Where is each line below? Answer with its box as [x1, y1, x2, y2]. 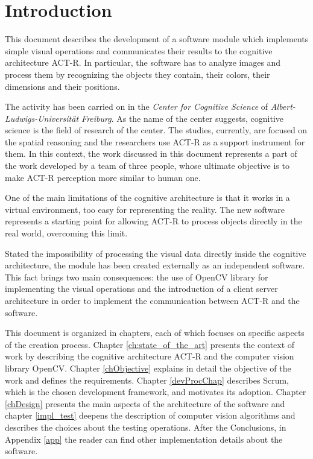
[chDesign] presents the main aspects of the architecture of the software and [5, 397, 285, 410]
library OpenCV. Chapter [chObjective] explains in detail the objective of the [5, 361, 291, 374]
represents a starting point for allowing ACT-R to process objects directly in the [5, 215, 302, 227]
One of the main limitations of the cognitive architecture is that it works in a [5, 191, 290, 204]
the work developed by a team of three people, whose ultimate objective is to [5, 159, 289, 172]
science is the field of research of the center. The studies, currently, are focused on [5, 124, 308, 136]
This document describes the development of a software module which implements [5, 33, 309, 45]
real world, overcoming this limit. [5, 227, 128, 239]
